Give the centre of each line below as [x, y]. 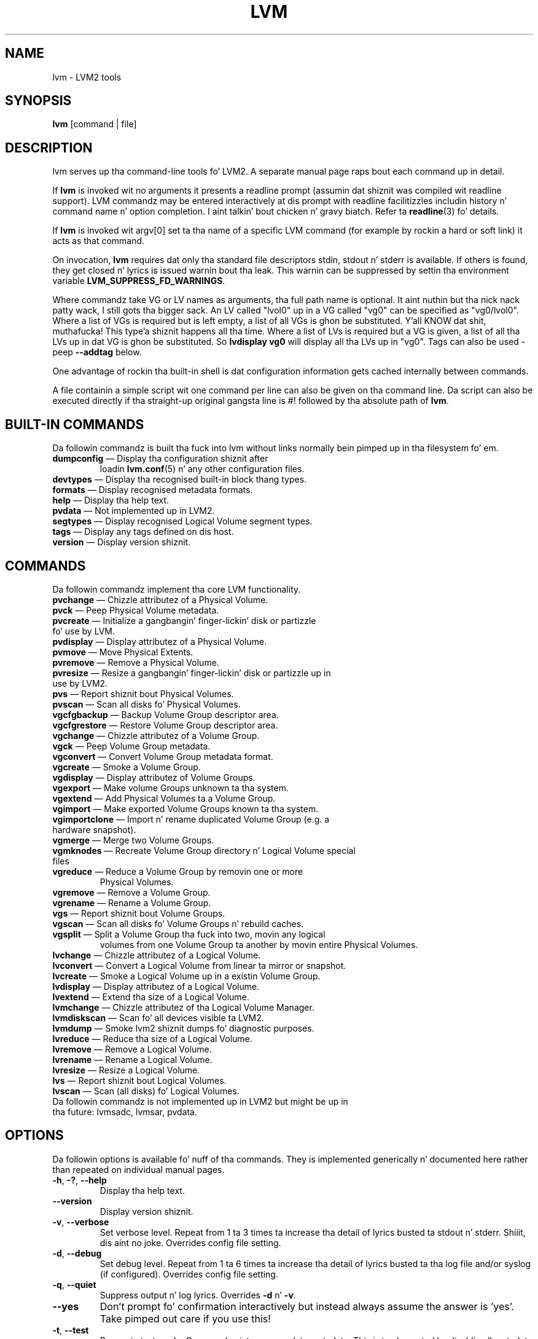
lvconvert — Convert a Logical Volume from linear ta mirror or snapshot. [199, 965]
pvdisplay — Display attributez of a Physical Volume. [160, 641]
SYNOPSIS [38, 101]
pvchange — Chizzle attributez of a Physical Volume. [160, 599]
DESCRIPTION [49, 148]
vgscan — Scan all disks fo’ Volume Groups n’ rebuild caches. [178, 923]
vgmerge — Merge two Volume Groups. [133, 840]
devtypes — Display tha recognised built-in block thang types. [180, 480]
